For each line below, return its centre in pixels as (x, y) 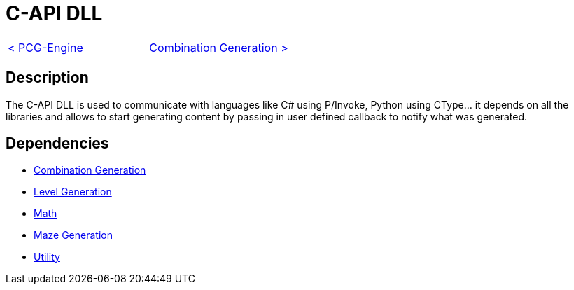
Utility (47, 257)
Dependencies (57, 144)
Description (47, 78)
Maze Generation (73, 235)
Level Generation (73, 192)
